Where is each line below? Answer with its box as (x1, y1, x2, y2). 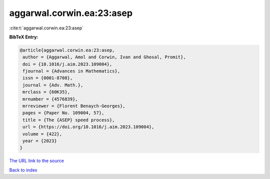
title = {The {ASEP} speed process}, (22, 117, 115, 123)
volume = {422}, (22, 131, 62, 137)
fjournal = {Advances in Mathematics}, (22, 68, 120, 74)
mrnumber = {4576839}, (22, 96, 78, 102)
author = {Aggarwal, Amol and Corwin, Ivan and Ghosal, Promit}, (22, 54, 186, 60)
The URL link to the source (9, 158, 64, 164)
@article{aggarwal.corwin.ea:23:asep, (19, 47, 115, 53)
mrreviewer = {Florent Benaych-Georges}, (22, 103, 125, 109)
